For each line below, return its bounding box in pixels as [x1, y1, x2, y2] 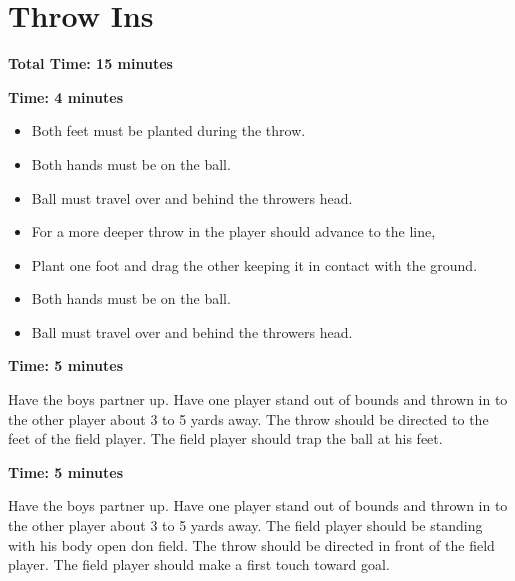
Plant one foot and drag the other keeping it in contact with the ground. [31, 254, 478, 275]
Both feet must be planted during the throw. [31, 120, 306, 141]
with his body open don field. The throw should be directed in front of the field [8, 534, 495, 555]
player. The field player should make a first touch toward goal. [8, 554, 390, 575]
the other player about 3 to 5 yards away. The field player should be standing [8, 515, 483, 536]
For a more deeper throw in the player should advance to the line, [31, 221, 436, 242]
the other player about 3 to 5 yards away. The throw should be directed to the [8, 408, 489, 429]
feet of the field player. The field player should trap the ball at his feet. [8, 428, 443, 449]
